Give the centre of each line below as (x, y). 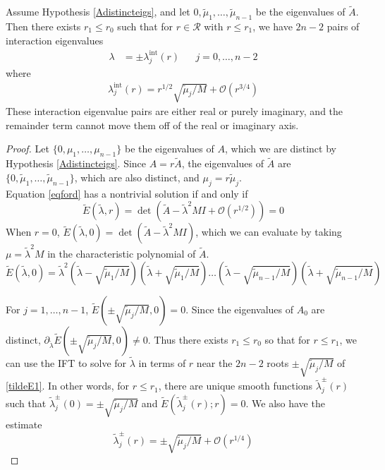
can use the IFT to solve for (66, 362)
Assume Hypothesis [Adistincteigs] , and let (98, 12)
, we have (273, 26)
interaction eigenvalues (55, 40)
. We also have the (285, 403)
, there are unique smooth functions (236, 386)
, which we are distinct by (280, 149)
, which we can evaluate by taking (269, 232)
